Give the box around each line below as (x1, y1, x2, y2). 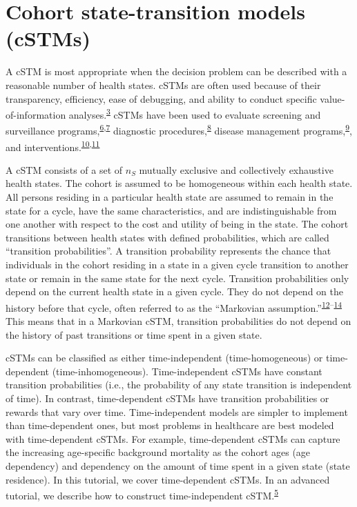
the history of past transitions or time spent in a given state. (6, 327, 262, 341)
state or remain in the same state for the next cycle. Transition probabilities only (6, 270, 349, 285)
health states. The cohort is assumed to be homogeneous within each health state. (6, 176, 353, 190)
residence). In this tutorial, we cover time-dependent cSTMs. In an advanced (6, 472, 330, 486)
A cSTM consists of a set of (6, 162, 123, 177)
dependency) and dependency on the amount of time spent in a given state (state (6, 458, 350, 473)
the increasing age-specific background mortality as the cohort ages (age (6, 445, 311, 459)
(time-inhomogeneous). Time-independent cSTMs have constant (52, 364, 322, 378)
